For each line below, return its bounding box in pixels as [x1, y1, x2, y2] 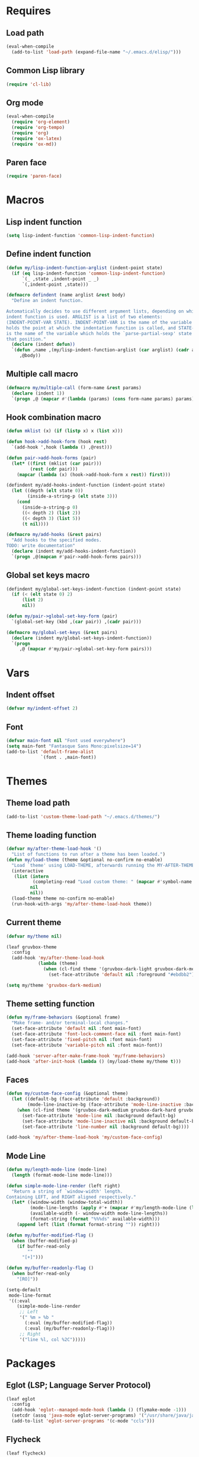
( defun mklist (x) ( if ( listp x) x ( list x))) [6, 428, 123, 434]
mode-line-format [8, 1292, 52, 1298]
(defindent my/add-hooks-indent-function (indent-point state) [6, 482, 166, 488]
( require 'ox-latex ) [11, 135, 62, 141]
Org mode [6, 97, 44, 108]
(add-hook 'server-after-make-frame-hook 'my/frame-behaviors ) [6, 1053, 166, 1059]
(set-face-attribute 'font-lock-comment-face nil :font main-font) [11, 1031, 182, 1037]
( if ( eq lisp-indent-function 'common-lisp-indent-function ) [11, 270, 166, 276]
